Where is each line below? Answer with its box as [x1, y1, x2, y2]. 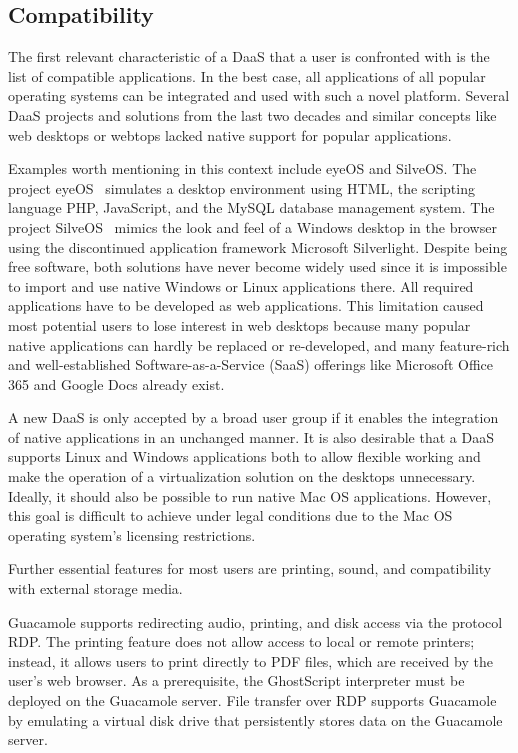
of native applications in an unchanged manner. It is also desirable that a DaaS [8, 426, 494, 447]
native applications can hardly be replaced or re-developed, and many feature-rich [8, 334, 510, 355]
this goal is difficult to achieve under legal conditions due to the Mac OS [8, 505, 453, 526]
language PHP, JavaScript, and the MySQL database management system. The [8, 197, 495, 218]
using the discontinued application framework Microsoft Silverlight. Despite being [8, 236, 508, 257]
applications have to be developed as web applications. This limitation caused [8, 295, 484, 316]
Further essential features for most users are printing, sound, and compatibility [8, 558, 492, 579]
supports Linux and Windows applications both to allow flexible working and [8, 446, 481, 467]
